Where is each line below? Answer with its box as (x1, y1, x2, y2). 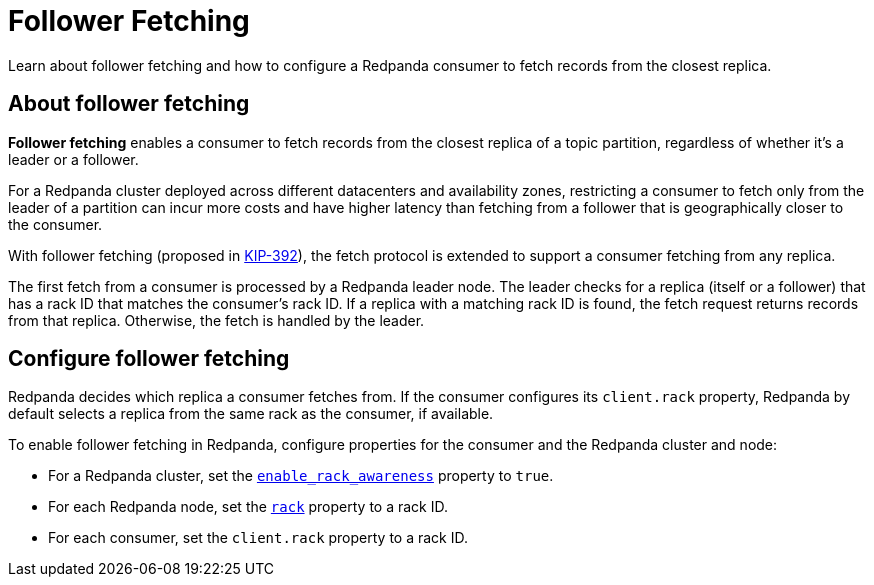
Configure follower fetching (8, 346, 290, 372)
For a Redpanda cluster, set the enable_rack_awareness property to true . (48, 467, 554, 485)
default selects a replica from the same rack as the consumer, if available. (8, 405, 494, 423)
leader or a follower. (8, 150, 139, 168)
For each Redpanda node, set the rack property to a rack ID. (48, 498, 448, 516)
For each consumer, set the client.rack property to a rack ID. (48, 529, 468, 547)
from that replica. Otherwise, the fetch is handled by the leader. (8, 311, 425, 329)
